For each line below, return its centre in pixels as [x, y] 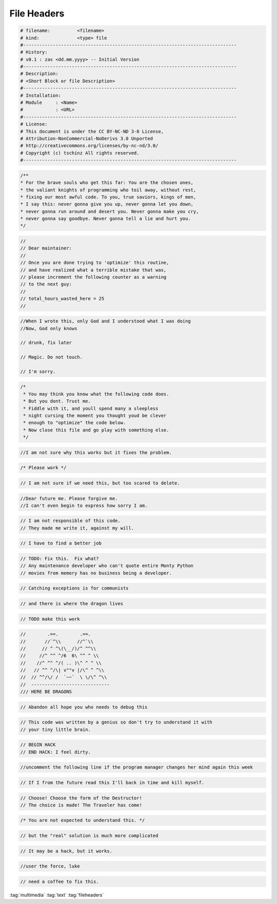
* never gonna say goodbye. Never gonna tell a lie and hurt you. [105, 219]
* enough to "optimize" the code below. [75, 423]
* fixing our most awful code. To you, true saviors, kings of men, [108, 197]
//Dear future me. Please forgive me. [69, 498]
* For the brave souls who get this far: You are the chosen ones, [107, 183]
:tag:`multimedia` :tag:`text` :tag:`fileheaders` [57, 895]
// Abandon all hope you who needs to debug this [84, 707]
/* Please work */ [43, 468]
